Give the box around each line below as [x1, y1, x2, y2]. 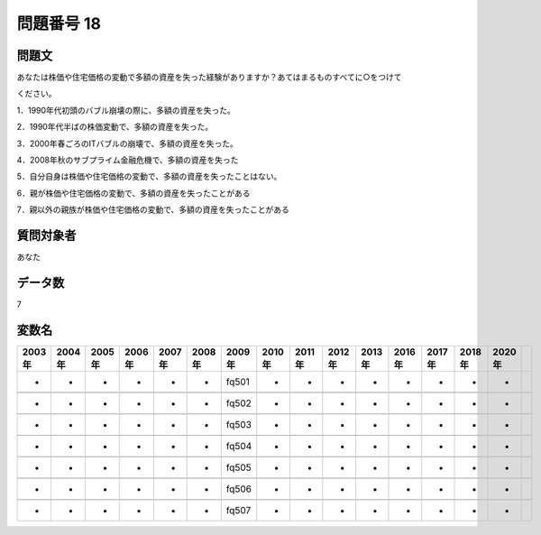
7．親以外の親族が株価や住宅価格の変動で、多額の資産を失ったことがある [16, 204, 290, 216]
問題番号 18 [16, 14, 101, 33]
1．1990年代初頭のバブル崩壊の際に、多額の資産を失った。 [16, 105, 236, 115]
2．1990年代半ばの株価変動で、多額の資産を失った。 [16, 122, 214, 133]
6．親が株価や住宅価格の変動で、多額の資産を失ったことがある [16, 188, 252, 198]
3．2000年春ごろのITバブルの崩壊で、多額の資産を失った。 [16, 138, 238, 149]
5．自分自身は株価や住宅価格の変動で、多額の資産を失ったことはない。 [16, 171, 282, 182]
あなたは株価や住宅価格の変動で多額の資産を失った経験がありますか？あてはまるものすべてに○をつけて [16, 72, 402, 83]
